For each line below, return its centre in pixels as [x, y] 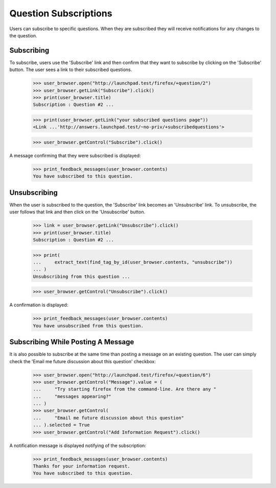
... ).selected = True [61, 425]
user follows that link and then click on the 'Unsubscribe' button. [77, 212]
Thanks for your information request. [82, 466]
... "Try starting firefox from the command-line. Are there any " [125, 389]
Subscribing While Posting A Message [72, 342]
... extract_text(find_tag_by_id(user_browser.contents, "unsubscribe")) [133, 262]
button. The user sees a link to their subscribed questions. [71, 70]
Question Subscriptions [61, 13]
